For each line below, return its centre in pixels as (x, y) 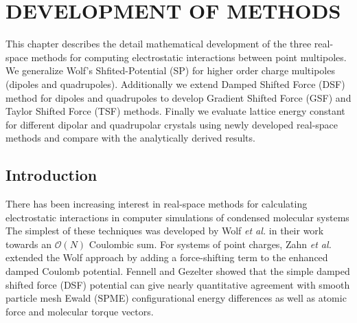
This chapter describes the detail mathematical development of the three (159, 44)
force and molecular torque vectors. (80, 311)
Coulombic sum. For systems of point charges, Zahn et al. (210, 244)
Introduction (51, 175)
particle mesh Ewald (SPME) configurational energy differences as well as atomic (176, 298)
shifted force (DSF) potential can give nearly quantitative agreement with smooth (178, 284)
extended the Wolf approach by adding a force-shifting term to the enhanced (167, 257)
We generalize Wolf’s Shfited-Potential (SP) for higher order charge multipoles (170, 70)
